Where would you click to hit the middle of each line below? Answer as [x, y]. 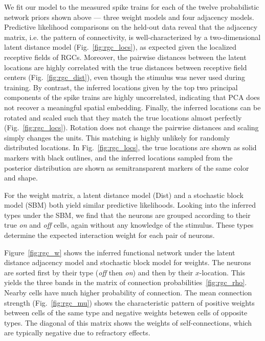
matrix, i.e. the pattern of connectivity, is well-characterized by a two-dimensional [132, 37]
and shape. [21, 178]
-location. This [222, 272]
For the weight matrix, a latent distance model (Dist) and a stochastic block [124, 195]
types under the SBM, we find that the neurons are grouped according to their [127, 215]
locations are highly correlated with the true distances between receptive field [126, 67]
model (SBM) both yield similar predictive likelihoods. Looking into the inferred [130, 205]
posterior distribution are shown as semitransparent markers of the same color [127, 167]
